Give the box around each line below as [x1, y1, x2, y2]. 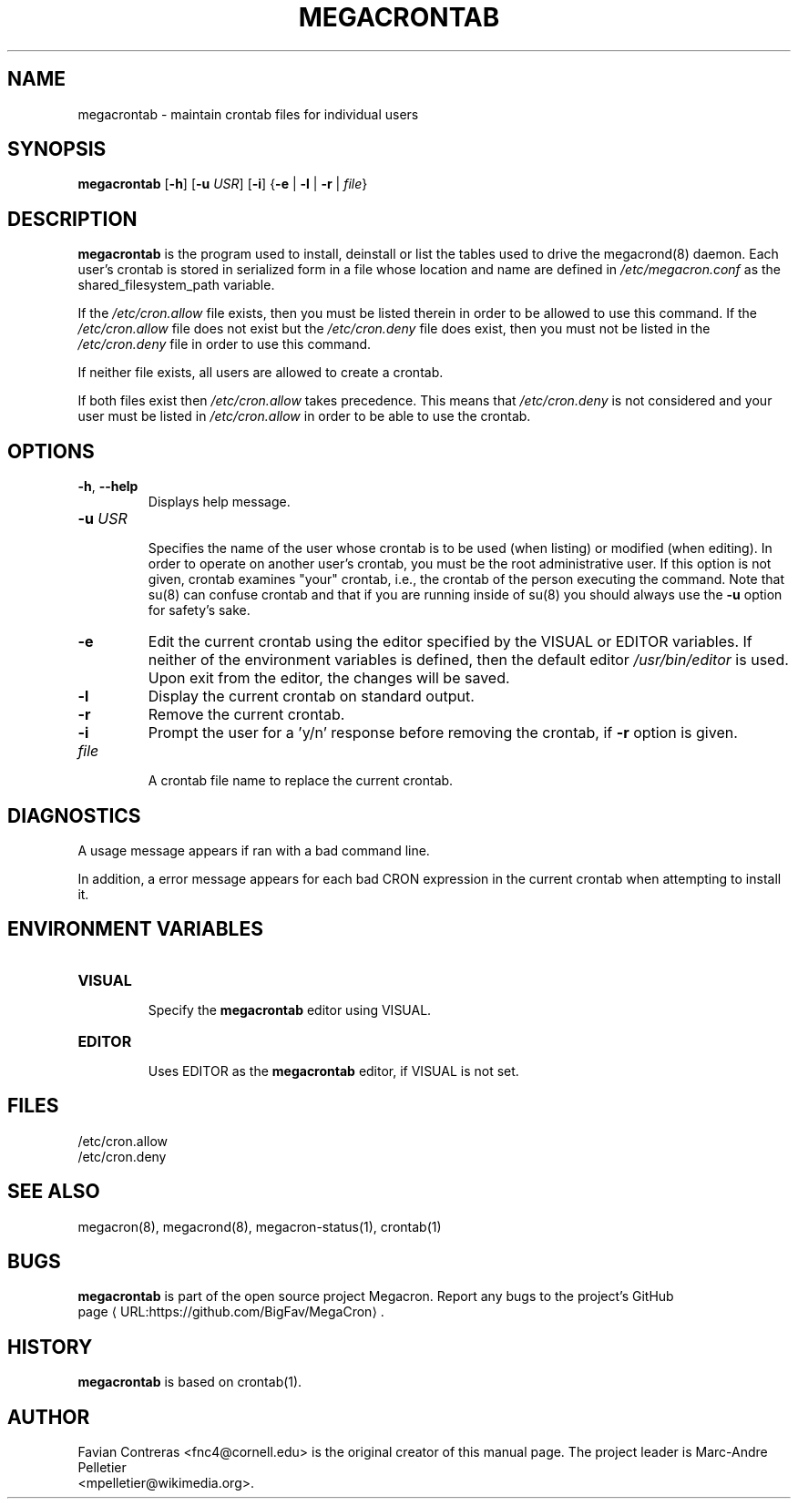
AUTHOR [7, 1405, 90, 1429]
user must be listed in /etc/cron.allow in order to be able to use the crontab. [77, 408, 531, 425]
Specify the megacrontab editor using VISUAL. [148, 1001, 432, 1018]
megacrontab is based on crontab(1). [77, 1374, 302, 1390]
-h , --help [77, 478, 138, 495]
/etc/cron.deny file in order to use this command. [77, 336, 372, 353]
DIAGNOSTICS [7, 804, 141, 827]
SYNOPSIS [7, 138, 107, 161]
